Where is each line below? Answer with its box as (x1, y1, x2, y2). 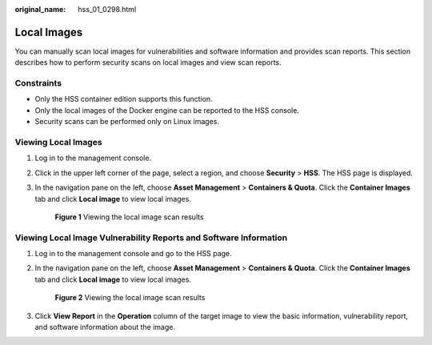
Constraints (14, 78, 62, 89)
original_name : (14, 5, 66, 14)
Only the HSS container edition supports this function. (34, 94, 213, 104)
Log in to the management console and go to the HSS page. (34, 249, 232, 259)
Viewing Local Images (14, 136, 103, 147)
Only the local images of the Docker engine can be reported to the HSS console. (34, 105, 300, 115)
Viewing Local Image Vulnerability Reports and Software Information (14, 232, 288, 243)
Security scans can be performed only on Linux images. (34, 117, 220, 126)
